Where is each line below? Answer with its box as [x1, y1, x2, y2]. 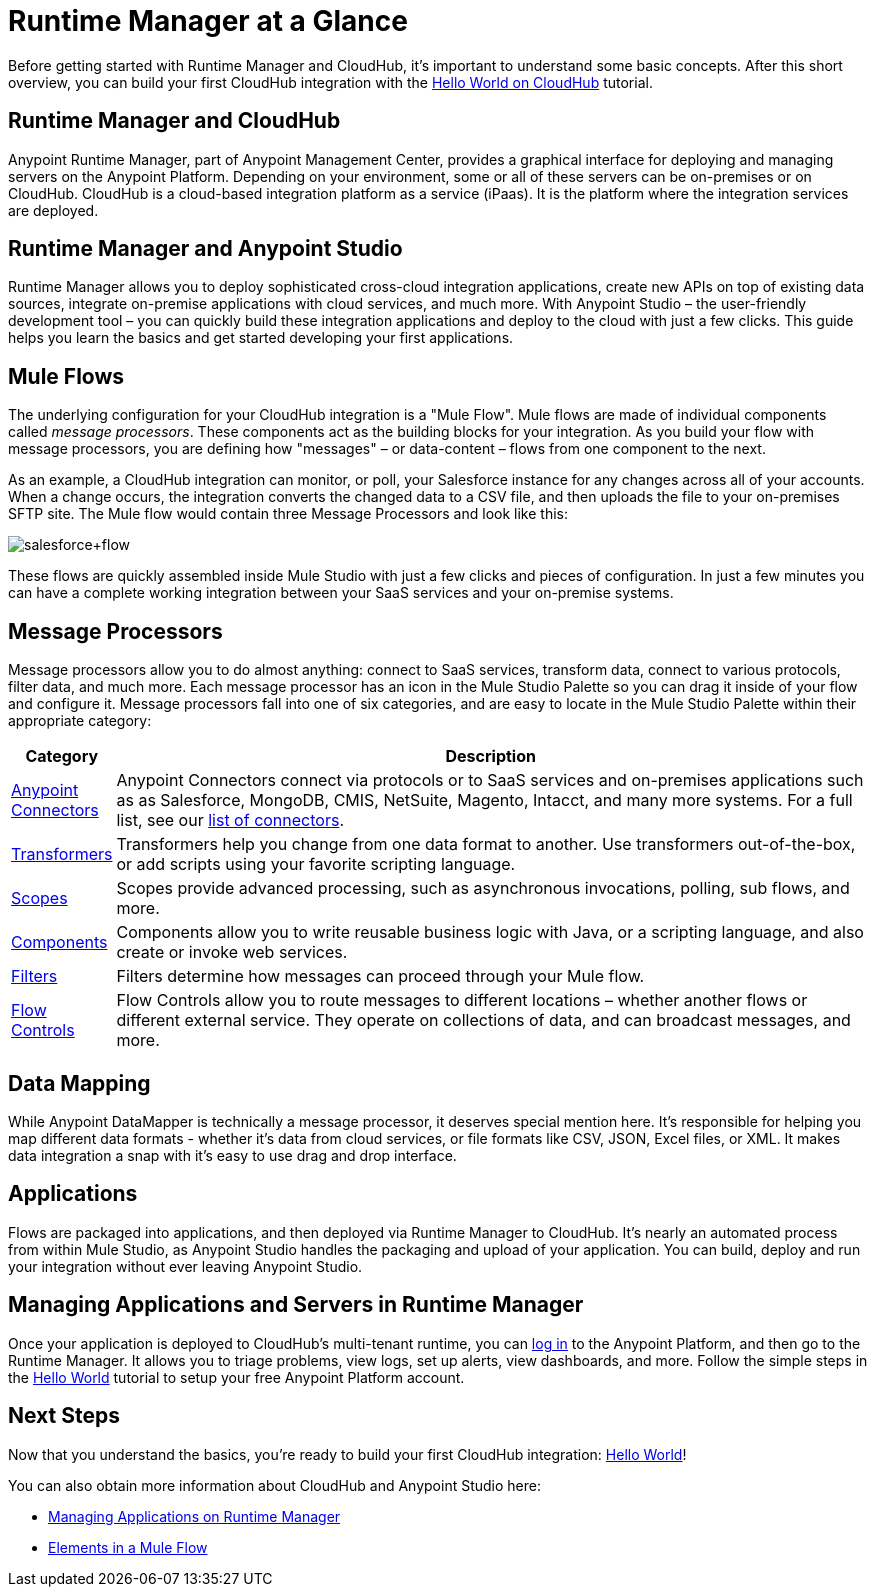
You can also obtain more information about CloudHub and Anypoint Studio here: [8, 1476, 541, 1494]
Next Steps [8, 1403, 120, 1429]
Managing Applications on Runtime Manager [48, 1507, 341, 1525]
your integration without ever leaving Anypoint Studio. [8, 1257, 363, 1275]
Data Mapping [8, 1070, 151, 1096]
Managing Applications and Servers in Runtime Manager [8, 1292, 584, 1318]
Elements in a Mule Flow [48, 1538, 208, 1556]
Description [445, 746, 536, 767]
